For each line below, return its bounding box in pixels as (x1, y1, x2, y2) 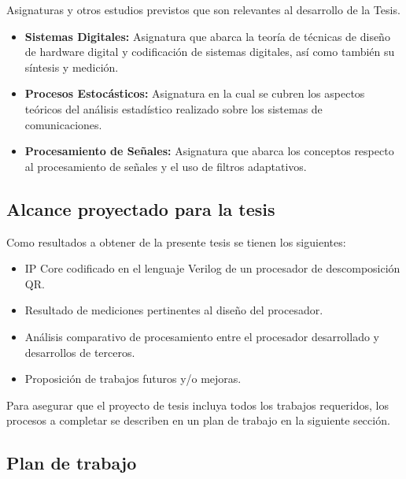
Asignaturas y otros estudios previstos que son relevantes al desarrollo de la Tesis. (6, 2, 400, 17)
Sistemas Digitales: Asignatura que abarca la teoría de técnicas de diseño (24, 28, 390, 44)
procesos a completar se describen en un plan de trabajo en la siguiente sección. (6, 412, 390, 429)
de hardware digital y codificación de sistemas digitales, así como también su (24, 43, 395, 60)
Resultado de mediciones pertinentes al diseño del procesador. (24, 302, 323, 318)
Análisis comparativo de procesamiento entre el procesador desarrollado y (24, 328, 379, 344)
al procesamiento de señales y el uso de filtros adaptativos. (24, 158, 307, 174)
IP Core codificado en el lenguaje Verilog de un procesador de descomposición (24, 260, 400, 277)
